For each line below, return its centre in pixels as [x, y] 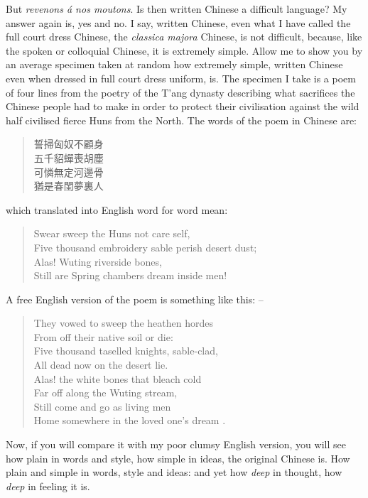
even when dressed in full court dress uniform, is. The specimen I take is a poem [181, 78]
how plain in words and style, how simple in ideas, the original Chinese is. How [178, 458]
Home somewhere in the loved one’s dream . [130, 420]
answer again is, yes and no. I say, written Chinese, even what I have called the [178, 22]
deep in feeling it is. [48, 486]
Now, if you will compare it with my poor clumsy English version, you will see [176, 444]
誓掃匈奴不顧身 [69, 144]
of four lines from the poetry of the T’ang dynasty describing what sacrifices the [180, 92]
